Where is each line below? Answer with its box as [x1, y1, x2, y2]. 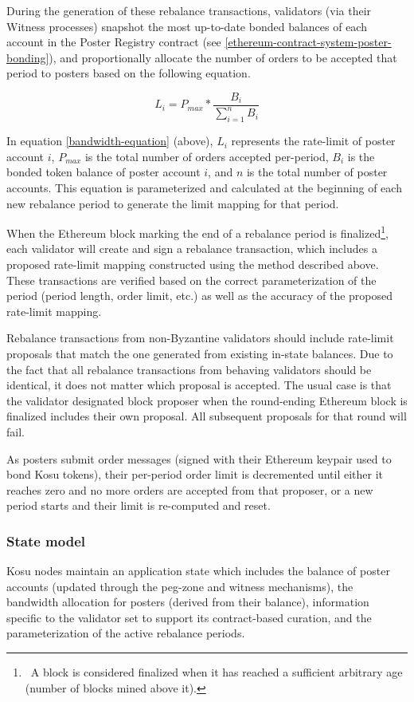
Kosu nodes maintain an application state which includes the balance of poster [6, 562, 390, 579]
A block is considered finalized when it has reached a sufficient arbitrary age [30, 664, 403, 680]
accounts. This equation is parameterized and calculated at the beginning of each [6, 179, 402, 195]
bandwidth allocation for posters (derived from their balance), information [6, 594, 369, 610]
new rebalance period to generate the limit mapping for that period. [6, 195, 339, 211]
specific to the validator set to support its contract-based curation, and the [6, 609, 372, 625]
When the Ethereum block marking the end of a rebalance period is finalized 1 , [6, 223, 389, 241]
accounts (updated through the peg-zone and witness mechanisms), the [6, 578, 353, 594]
